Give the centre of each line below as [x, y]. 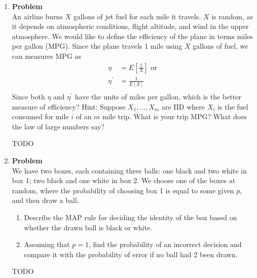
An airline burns [37, 16]
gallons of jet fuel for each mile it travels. [137, 16]
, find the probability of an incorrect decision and [165, 244]
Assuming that [47, 244]
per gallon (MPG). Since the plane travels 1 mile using [97, 46]
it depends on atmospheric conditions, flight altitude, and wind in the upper [130, 26]
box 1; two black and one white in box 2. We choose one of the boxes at [124, 180]
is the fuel [233, 106]
